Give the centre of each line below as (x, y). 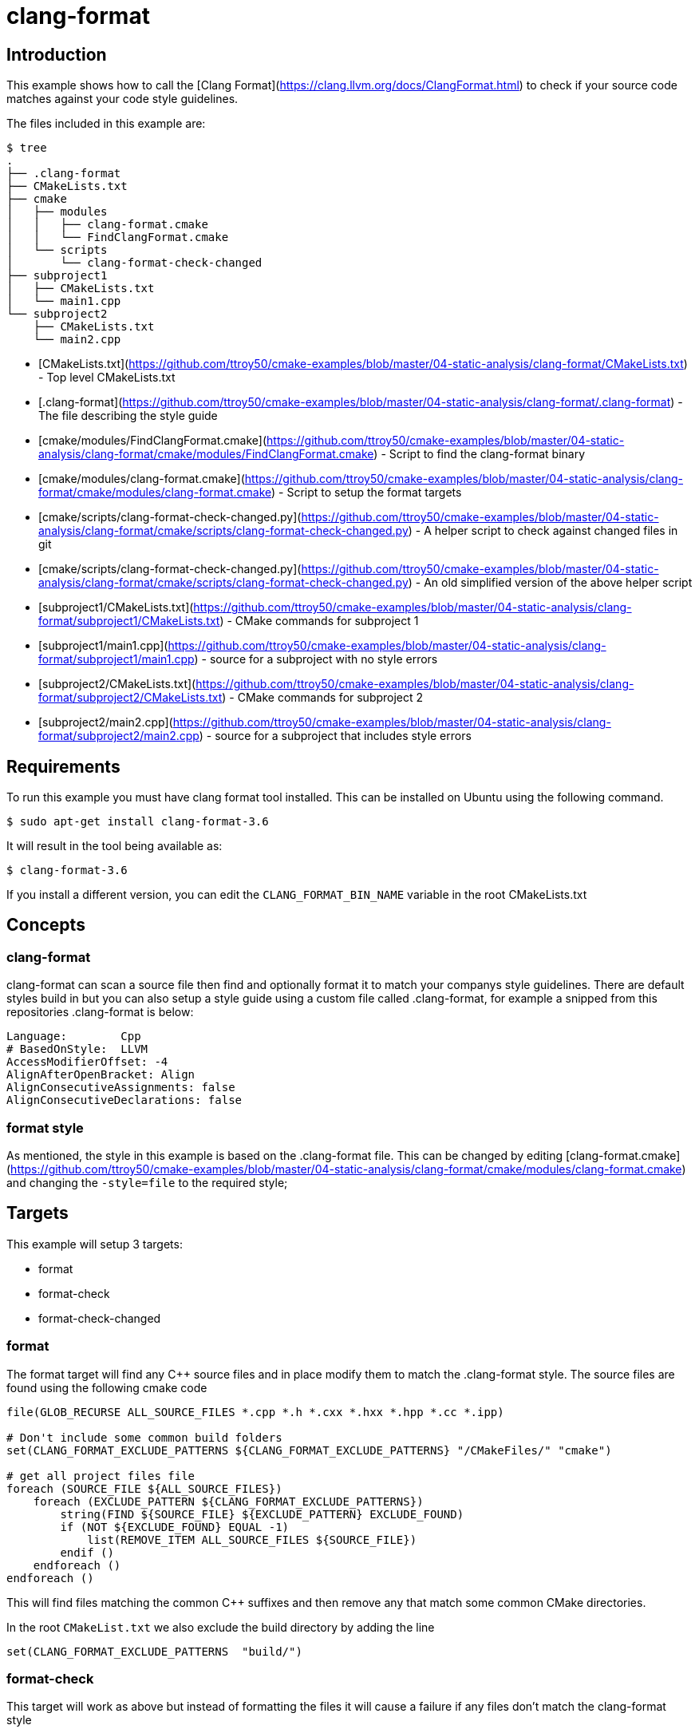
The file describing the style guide (128, 416)
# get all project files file (101, 1476)
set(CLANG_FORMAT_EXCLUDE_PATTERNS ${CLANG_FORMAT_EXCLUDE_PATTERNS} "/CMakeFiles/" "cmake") (309, 1450)
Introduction (57, 54)
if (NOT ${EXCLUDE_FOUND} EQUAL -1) (175, 1527)
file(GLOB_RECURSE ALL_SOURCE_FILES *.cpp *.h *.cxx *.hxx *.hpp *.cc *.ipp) (255, 1412)
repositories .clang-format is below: (100, 1012)
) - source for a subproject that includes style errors (335, 736)
